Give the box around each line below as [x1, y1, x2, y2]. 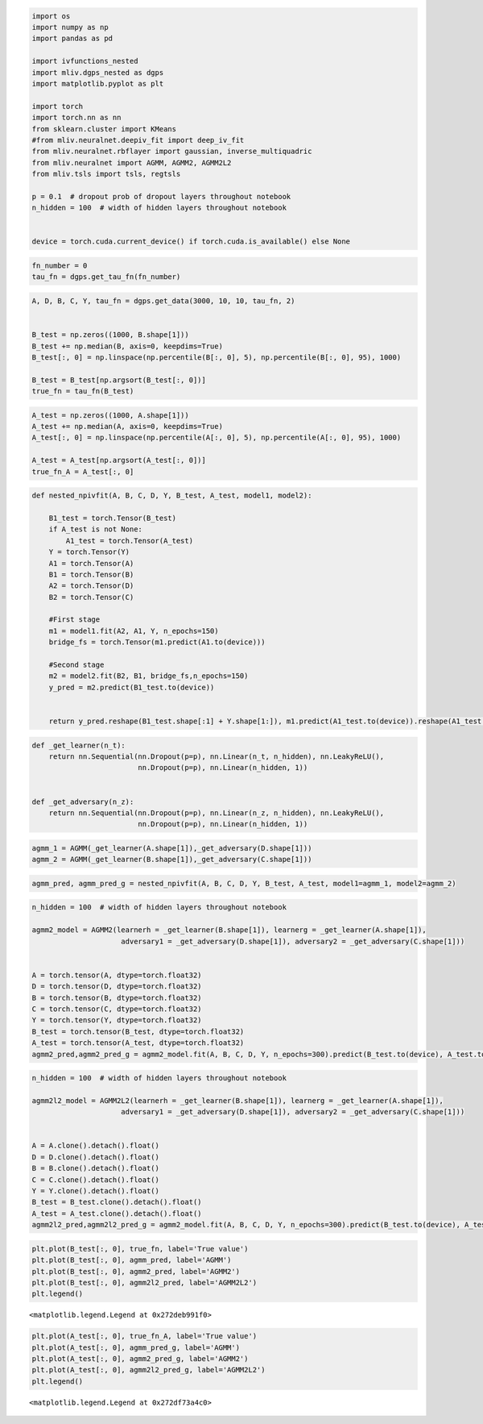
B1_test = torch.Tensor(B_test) [48, 513, 177, 523]
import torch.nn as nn [31, 113, 122, 123]
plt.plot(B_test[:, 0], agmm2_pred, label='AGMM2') [31, 1267, 241, 1276]
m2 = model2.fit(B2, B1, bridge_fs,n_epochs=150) [48, 672, 249, 681]
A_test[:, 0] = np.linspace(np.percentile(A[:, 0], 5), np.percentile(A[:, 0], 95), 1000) [31, 433, 402, 443]
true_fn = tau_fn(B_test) [31, 387, 134, 396]
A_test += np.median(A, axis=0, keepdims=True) [31, 422, 223, 431]
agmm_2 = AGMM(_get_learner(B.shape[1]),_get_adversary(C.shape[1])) [31, 855, 312, 864]
